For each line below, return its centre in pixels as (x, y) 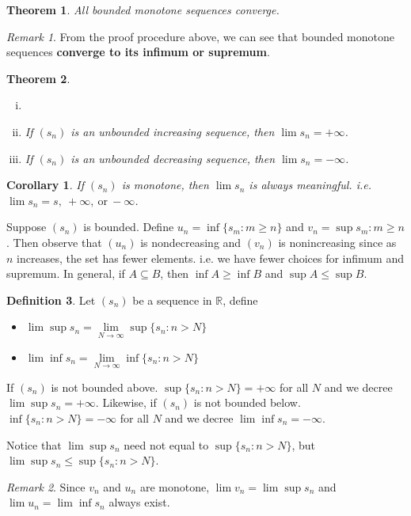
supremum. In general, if (66, 273)
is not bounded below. (247, 402)
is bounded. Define (129, 227)
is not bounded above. (105, 387)
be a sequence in (172, 300)
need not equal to (166, 444)
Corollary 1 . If (45, 185)
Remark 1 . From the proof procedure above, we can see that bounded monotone (200, 36)
